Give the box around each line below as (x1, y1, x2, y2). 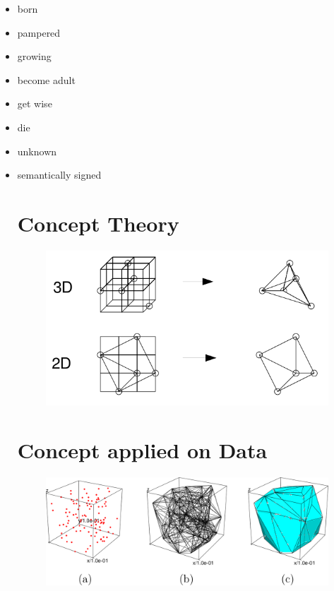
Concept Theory (17, 208, 179, 237)
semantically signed (17, 167, 102, 182)
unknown (17, 143, 57, 158)
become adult (17, 72, 76, 87)
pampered (17, 25, 61, 40)
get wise (17, 96, 52, 111)
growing (17, 49, 52, 64)
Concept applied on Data (17, 435, 268, 464)
